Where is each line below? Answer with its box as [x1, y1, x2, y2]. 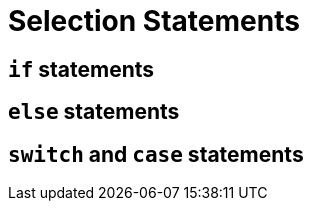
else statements [8, 99, 180, 125]
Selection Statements [8, 4, 300, 38]
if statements [8, 56, 155, 82]
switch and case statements [8, 141, 304, 167]
